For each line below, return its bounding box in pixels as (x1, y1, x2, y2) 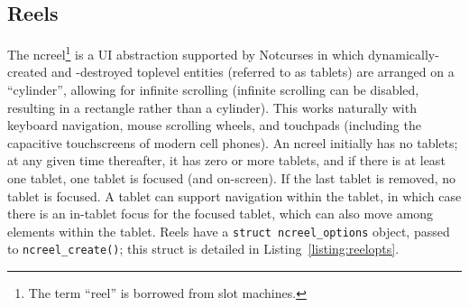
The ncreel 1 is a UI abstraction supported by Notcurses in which (7, 42, 364, 63)
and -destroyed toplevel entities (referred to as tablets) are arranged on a (51, 62, 455, 81)
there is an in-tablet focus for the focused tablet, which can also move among (7, 204, 434, 223)
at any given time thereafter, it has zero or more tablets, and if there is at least (7, 151, 446, 170)
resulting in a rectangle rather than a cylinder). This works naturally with (7, 98, 417, 116)
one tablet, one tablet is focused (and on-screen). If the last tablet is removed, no (7, 169, 456, 188)
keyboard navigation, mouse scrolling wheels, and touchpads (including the (7, 116, 421, 135)
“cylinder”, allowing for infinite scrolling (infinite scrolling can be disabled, (7, 80, 419, 99)
